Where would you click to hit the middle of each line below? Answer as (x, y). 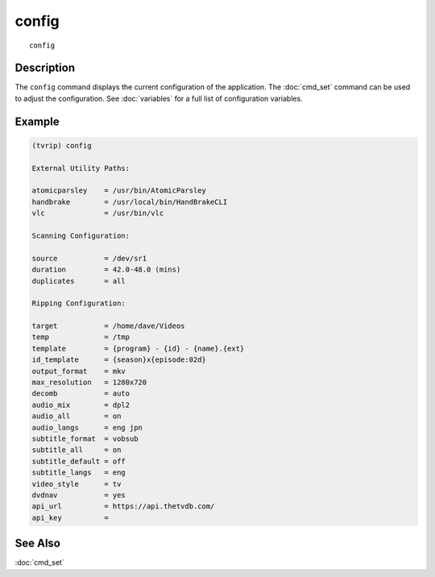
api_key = (70, 517)
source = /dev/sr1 (89, 258)
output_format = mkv (79, 371)
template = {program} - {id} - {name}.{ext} (138, 348)
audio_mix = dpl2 (81, 405)
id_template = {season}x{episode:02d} (119, 360)
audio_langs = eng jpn (87, 428)
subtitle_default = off (79, 461)
